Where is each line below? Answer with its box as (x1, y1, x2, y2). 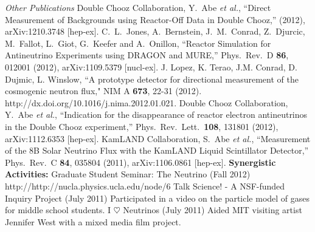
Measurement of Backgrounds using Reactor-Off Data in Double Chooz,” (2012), (5, 13, 305, 26)
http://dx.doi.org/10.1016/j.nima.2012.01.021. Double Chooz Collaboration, (5, 96, 288, 109)
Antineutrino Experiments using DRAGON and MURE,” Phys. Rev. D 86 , (5, 49, 289, 61)
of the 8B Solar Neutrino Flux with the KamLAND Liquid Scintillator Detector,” (5, 144, 309, 157)
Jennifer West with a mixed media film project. (5, 215, 181, 228)
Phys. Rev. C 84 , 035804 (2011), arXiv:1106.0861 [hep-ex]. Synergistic (5, 155, 276, 168)
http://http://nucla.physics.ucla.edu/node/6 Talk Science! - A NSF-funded (5, 179, 285, 192)
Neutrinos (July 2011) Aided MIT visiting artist (123, 203, 302, 216)
